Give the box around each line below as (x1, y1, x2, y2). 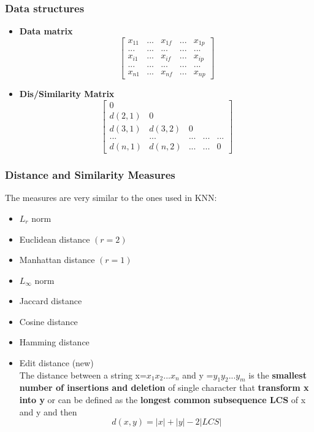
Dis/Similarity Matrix (19, 87, 115, 100)
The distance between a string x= (19, 368, 147, 381)
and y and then (19, 405, 77, 418)
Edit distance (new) (19, 356, 94, 369)
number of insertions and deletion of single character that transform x (19, 381, 309, 394)
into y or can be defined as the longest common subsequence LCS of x (19, 393, 306, 406)
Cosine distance (19, 315, 78, 328)
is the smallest (248, 368, 307, 381)
